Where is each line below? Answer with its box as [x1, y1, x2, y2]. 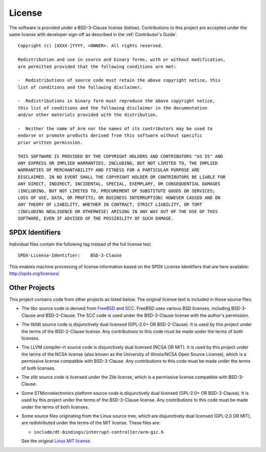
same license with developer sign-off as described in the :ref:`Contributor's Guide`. [9, 31, 178, 37]
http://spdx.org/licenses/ [9, 270, 60, 276]
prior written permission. [18, 140, 83, 145]
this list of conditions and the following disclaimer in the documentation [18, 105, 208, 111]
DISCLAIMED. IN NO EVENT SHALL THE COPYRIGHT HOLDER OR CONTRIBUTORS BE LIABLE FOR [18, 174, 226, 180]
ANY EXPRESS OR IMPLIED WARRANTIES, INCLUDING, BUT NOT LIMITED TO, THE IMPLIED [18, 160, 218, 166]
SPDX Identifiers [9, 228, 61, 236]
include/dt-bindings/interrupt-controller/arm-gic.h [33, 429, 164, 435]
